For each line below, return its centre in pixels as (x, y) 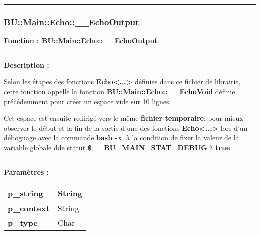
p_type (23, 223)
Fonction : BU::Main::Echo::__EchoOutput (81, 40)
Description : (27, 64)
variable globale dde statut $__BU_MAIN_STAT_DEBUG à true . (118, 147)
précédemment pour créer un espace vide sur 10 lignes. (88, 101)
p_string (26, 193)
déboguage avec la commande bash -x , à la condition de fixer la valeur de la (122, 138)
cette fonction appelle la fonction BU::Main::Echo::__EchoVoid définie (120, 91)
